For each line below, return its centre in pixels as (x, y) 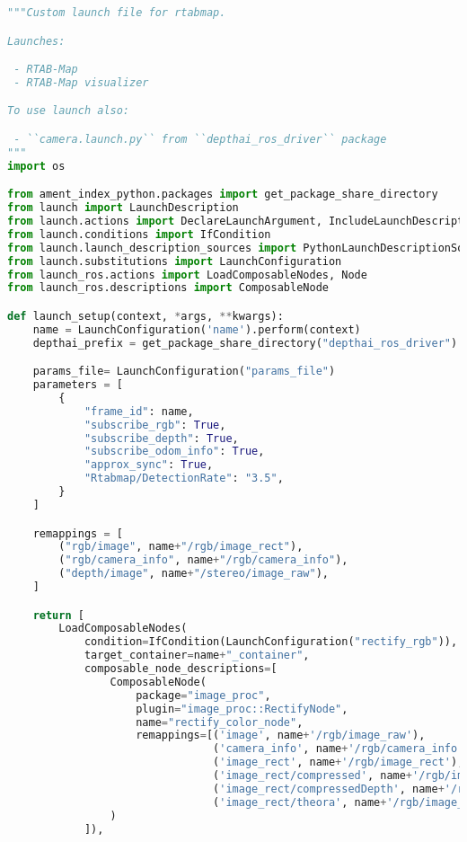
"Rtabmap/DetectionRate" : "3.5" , (184, 479)
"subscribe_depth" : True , (161, 438)
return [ (58, 615)
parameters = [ (78, 385)
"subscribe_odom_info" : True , (174, 452)
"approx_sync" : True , (149, 465)
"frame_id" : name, (139, 411)
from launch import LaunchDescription (123, 208)
